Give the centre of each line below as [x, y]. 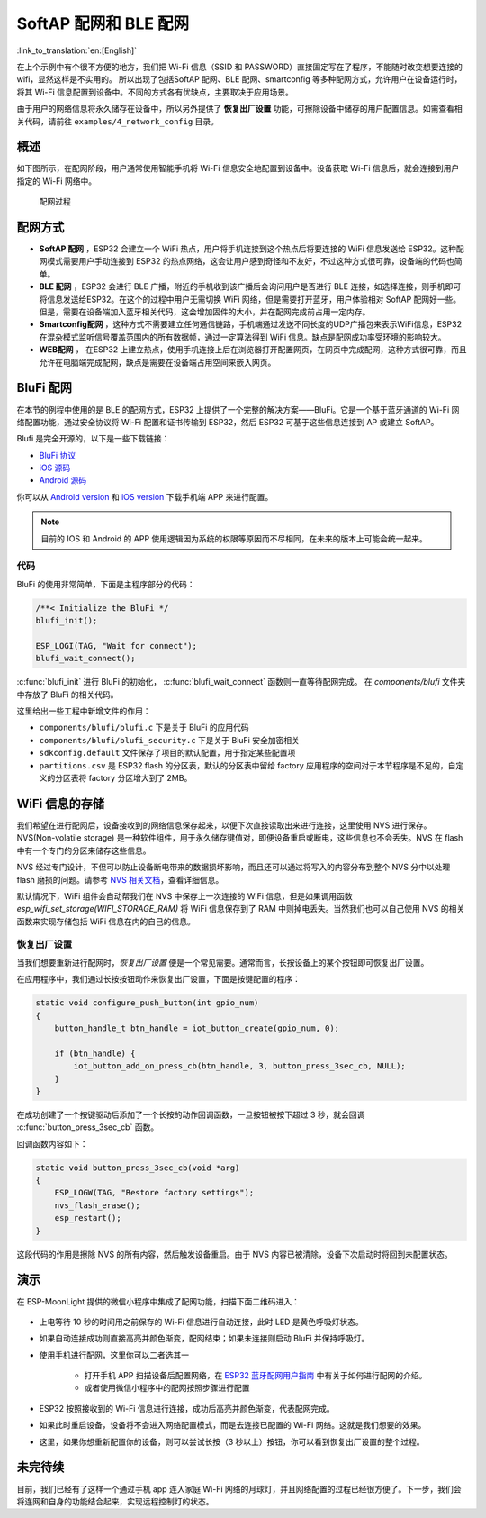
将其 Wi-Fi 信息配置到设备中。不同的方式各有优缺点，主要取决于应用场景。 [155, 92]
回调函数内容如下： [52, 1143]
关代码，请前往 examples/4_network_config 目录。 [118, 121]
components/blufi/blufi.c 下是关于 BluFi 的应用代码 [144, 727]
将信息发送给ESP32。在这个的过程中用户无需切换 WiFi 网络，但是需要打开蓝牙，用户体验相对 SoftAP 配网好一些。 [250, 299]
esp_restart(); [88, 1218]
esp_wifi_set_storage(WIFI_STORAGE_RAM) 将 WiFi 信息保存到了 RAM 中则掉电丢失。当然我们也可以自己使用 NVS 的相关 [241, 909]
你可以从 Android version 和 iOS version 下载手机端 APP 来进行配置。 [145, 496]
